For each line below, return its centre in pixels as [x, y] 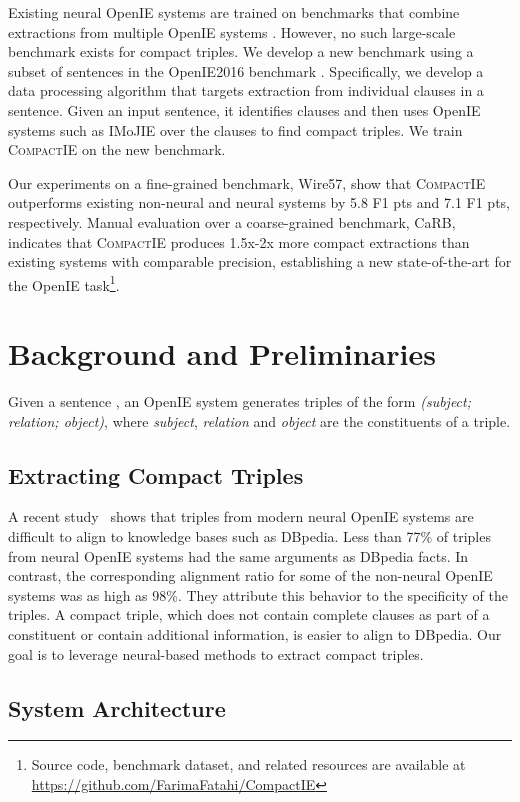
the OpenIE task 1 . [64, 283]
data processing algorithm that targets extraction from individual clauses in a [246, 90]
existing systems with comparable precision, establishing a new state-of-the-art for [260, 261]
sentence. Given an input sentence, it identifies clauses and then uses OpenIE [244, 109]
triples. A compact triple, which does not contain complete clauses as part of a [249, 614]
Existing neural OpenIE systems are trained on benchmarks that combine [234, 12]
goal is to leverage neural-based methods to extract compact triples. [216, 653]
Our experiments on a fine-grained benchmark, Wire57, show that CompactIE [247, 182]
